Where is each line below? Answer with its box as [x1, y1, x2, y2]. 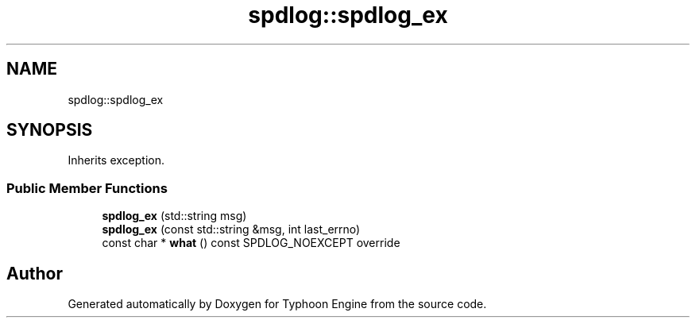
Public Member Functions [6, 179, 168, 196]
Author [6, 263, 63, 283]
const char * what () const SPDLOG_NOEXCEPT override [102, 236, 400, 250]
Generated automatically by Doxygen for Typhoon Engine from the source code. [68, 297, 487, 311]
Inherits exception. [68, 153, 165, 168]
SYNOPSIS [6, 120, 93, 141]
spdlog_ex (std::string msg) [102, 209, 247, 223]
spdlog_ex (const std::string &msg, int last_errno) [102, 222, 361, 237]
